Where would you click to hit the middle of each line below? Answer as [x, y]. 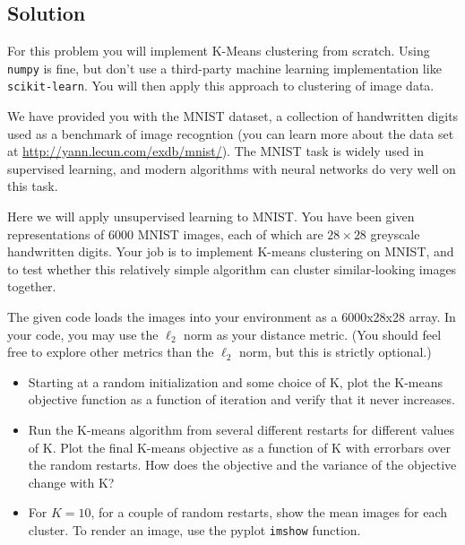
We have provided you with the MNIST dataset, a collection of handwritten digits [233, 116]
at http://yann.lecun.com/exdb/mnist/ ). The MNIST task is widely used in [216, 151]
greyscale [395, 234]
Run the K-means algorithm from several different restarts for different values [241, 430]
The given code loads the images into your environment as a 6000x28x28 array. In [232, 317]
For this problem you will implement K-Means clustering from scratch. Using [219, 51]
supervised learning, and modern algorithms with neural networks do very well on [232, 168]
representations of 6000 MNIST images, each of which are [165, 234]
